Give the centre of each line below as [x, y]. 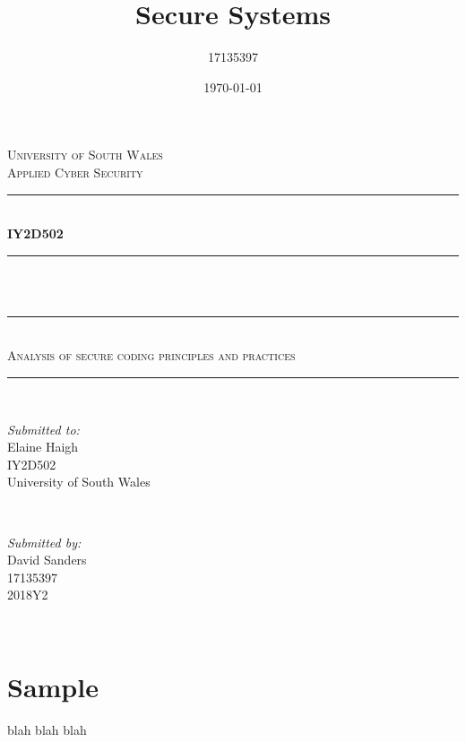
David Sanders [47, 560]
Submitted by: [44, 542]
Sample [53, 686]
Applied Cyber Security [75, 172]
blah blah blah [47, 729]
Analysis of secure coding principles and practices [151, 355]
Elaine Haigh [43, 447]
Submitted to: [43, 429]
